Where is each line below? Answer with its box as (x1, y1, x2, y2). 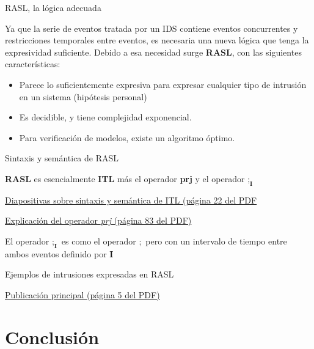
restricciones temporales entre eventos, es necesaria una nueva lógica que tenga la (5, 34, 309, 46)
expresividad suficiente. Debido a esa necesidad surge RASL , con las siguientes (5, 45, 302, 58)
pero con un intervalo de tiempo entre (145, 234, 287, 247)
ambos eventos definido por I (5, 247, 114, 260)
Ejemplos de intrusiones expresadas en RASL (5, 268, 174, 281)
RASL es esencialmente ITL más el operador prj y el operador (5, 172, 245, 185)
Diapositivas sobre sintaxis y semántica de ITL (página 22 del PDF (5, 193, 257, 206)
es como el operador (61, 234, 136, 247)
